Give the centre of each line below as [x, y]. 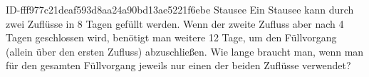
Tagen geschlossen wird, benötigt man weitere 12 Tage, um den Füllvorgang [171, 37]
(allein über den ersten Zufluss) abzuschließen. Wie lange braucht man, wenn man [185, 51]
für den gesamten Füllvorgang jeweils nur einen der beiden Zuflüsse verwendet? [178, 65]
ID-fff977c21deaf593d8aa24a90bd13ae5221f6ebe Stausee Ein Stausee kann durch [180, 9]
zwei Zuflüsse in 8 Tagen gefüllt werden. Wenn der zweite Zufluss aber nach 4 [175, 23]
